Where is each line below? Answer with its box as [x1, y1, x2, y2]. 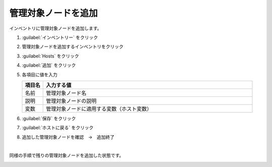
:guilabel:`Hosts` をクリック [22, 53, 79, 59]
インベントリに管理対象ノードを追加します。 [9, 25, 102, 31]
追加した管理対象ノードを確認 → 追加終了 [22, 134, 115, 140]
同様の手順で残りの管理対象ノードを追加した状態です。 [9, 152, 124, 158]
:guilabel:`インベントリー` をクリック [22, 34, 98, 40]
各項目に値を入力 [22, 71, 57, 78]
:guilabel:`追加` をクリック [22, 62, 76, 68]
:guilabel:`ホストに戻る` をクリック [22, 125, 94, 131]
